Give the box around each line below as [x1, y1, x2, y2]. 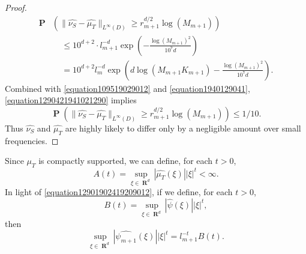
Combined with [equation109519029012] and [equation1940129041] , [5, 82, 250, 94]
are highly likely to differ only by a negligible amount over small [65, 121, 301, 134]
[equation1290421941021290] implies [5, 94, 137, 106]
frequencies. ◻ [5, 134, 59, 147]
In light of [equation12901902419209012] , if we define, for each [5, 186, 233, 198]
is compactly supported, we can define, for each [38, 154, 213, 167]
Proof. [5, 1, 27, 13]
